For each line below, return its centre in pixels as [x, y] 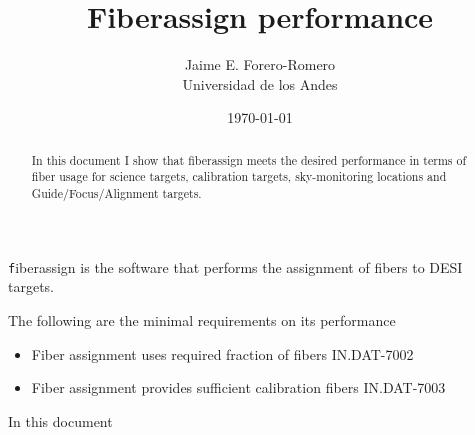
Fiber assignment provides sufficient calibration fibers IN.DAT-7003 [238, 387]
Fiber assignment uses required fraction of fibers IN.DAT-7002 [222, 353]
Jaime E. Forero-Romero [260, 64]
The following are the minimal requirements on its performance [202, 319]
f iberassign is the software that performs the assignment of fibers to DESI [235, 266]
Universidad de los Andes [260, 83]
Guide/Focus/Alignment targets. [116, 193]
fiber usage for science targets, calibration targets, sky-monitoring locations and [239, 176]
